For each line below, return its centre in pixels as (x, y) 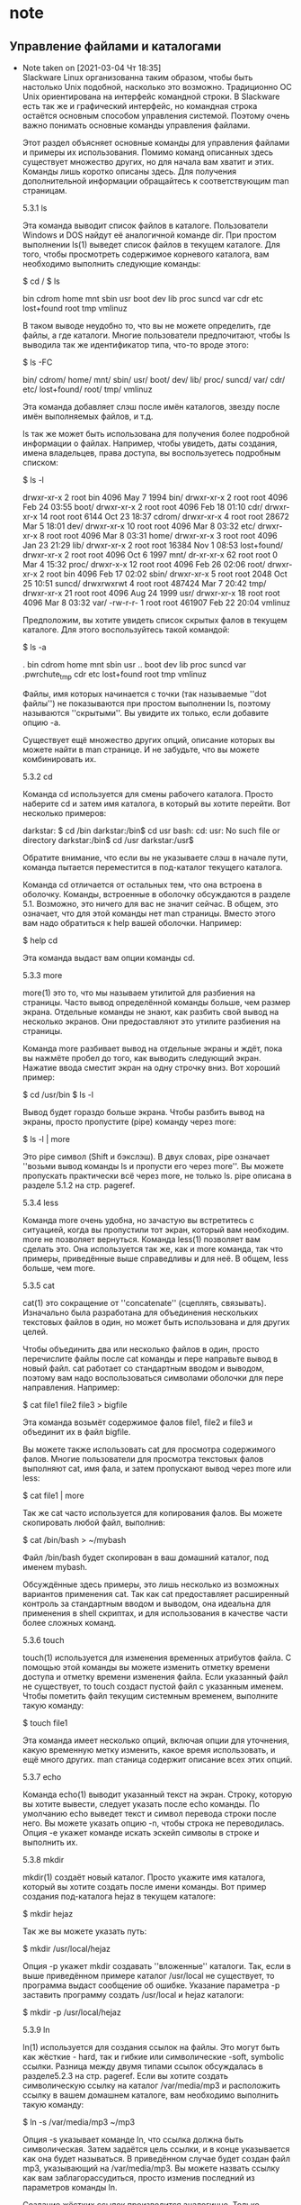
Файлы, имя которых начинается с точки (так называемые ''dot (144, 694)
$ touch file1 (45, 1722)
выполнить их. (50, 1842)
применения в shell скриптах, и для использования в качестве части (155, 1613)
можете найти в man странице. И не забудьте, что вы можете (141, 749)
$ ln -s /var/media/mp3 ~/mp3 (79, 2122)
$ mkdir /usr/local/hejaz (66, 1948)
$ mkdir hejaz (48, 1913)
